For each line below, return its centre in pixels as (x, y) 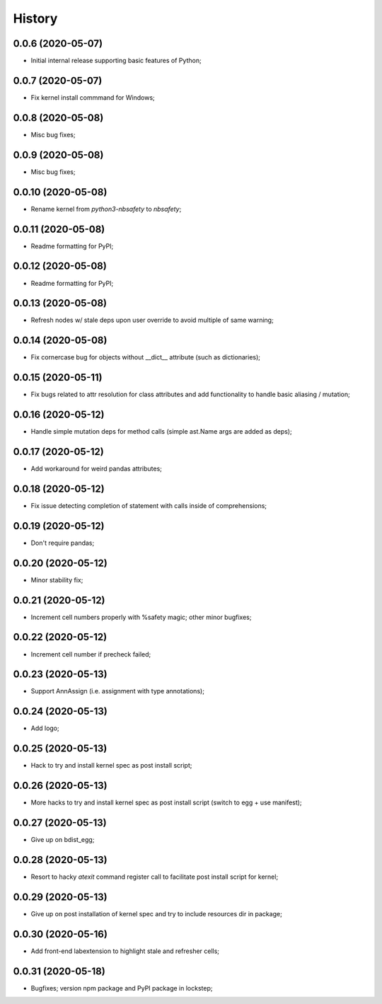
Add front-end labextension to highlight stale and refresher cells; (125, 951)
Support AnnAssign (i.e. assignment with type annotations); (118, 691)
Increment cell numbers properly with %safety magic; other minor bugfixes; (141, 617)
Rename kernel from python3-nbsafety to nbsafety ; (106, 209)
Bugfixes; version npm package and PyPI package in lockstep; (122, 988)
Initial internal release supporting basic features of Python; (116, 61)
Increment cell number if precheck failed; (91, 654)
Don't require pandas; (63, 543)
